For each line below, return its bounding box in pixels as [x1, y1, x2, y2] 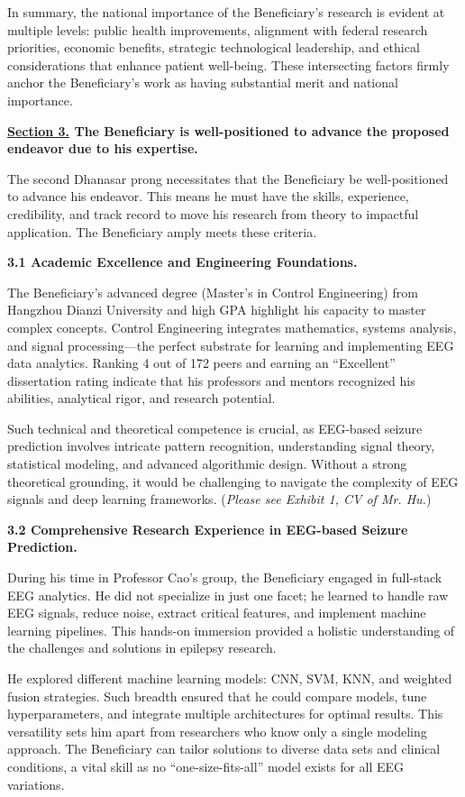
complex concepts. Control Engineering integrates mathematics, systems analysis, [7, 317, 457, 336]
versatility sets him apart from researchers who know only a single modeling [7, 721, 427, 740]
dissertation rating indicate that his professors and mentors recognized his [7, 371, 415, 389]
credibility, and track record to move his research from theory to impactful [7, 204, 419, 223]
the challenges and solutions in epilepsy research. [7, 638, 277, 657]
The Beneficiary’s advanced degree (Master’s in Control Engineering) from [7, 282, 418, 301]
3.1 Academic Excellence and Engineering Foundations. [7, 252, 358, 271]
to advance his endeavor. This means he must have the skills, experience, [7, 187, 409, 206]
